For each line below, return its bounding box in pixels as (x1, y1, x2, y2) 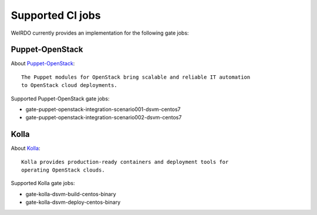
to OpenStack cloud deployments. (21, 82, 117, 89)
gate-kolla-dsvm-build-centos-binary (25, 190, 117, 197)
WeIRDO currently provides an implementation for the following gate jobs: (11, 29, 189, 36)
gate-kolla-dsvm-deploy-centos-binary (25, 199, 120, 206)
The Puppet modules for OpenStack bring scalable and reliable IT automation (21, 73, 251, 80)
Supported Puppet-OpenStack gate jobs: (11, 95, 110, 102)
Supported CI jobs (11, 9, 101, 22)
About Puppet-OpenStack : (11, 60, 75, 67)
